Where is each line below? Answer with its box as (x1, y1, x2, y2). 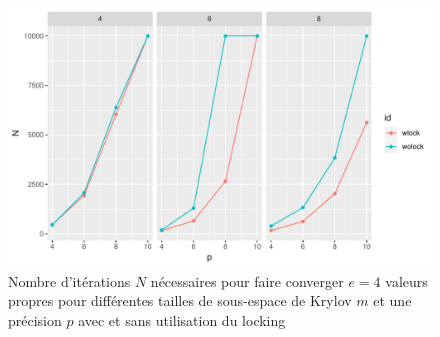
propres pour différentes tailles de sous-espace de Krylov (8, 290, 352, 311)
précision (8, 309, 62, 330)
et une (373, 290, 412, 311)
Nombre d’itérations (8, 270, 131, 291)
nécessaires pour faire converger (150, 270, 344, 291)
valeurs (385, 270, 428, 291)
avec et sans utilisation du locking (78, 309, 286, 330)
